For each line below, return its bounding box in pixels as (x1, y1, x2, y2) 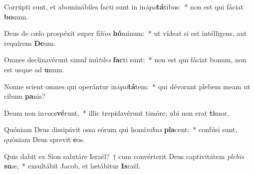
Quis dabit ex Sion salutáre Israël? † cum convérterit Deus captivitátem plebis (4, 151, 244, 161)
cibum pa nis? (4, 91, 45, 101)
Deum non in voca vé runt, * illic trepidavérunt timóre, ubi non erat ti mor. (4, 107, 229, 118)
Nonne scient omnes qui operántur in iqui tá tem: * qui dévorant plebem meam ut (4, 81, 251, 91)
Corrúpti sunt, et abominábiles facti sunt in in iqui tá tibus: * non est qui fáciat (4, 1, 244, 11)
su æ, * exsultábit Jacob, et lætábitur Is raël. (4, 161, 141, 171)
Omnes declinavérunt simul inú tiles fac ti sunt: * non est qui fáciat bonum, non (4, 54, 247, 65)
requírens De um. (4, 37, 56, 48)
